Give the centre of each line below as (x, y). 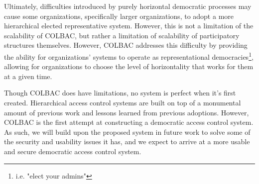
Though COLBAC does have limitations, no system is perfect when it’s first (120, 93)
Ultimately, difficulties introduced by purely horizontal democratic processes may (128, 6)
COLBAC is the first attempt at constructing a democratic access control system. (129, 122)
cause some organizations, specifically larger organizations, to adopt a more (119, 16)
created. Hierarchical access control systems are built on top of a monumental (123, 102)
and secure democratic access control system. (73, 151)
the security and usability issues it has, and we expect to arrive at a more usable (127, 141)
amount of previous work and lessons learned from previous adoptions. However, (127, 112)
